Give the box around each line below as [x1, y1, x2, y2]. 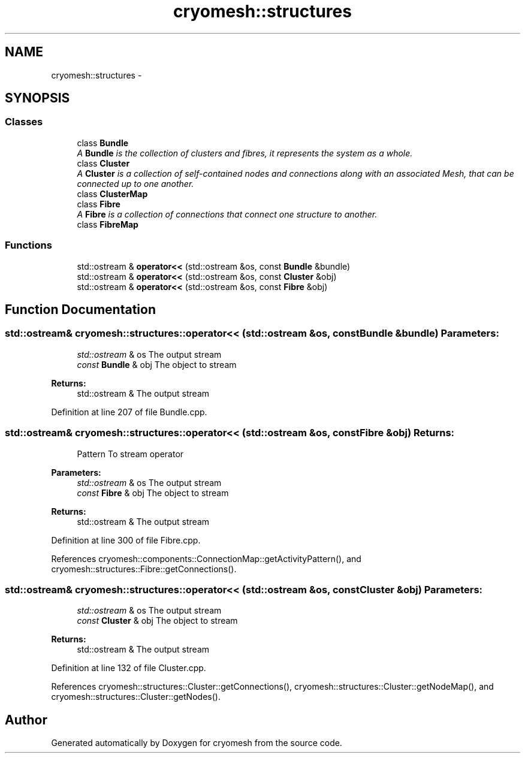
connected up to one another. [77, 178, 194, 189]
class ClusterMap [77, 188, 148, 199]
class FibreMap [77, 219, 138, 229]
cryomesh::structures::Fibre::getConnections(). [51, 563, 237, 574]
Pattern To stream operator [77, 448, 184, 459]
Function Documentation [5, 301, 156, 317]
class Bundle [77, 137, 129, 148]
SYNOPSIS [5, 90, 70, 106]
